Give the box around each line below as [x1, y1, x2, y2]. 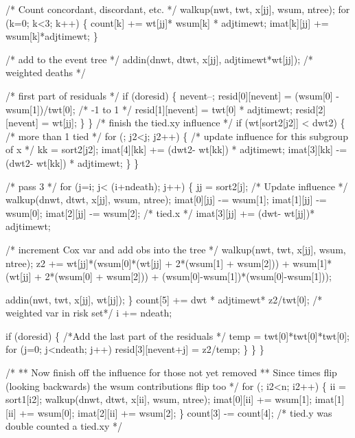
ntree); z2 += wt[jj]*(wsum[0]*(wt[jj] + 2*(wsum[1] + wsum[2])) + [5, 255, 290, 270]
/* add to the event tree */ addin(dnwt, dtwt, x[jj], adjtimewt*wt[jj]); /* [5, 51, 313, 66]
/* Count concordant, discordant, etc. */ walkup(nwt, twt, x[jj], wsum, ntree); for [5, 2, 350, 16]
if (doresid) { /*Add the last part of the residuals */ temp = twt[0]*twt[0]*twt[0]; [5, 328, 350, 343]
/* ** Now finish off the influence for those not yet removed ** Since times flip [5, 365, 337, 380]
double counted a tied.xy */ [5, 419, 122, 433]
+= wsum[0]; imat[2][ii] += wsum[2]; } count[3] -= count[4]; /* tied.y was [19, 405, 332, 419]
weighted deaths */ [5, 65, 86, 80]
